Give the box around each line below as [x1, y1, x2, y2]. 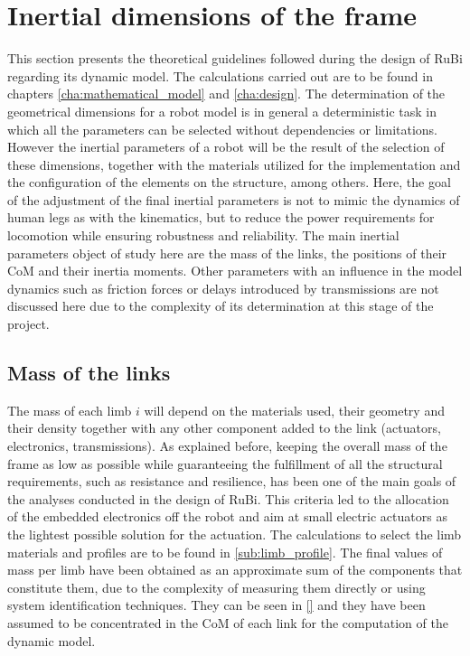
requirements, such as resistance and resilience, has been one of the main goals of [7, 472, 456, 491]
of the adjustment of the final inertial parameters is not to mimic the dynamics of [7, 190, 460, 209]
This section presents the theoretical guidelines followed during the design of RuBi [7, 49, 463, 68]
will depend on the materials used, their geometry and [144, 400, 445, 419]
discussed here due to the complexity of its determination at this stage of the [7, 296, 434, 315]
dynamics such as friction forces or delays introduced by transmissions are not [7, 278, 439, 297]
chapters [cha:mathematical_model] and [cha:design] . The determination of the [7, 84, 446, 103]
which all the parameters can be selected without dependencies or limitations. [7, 119, 438, 138]
